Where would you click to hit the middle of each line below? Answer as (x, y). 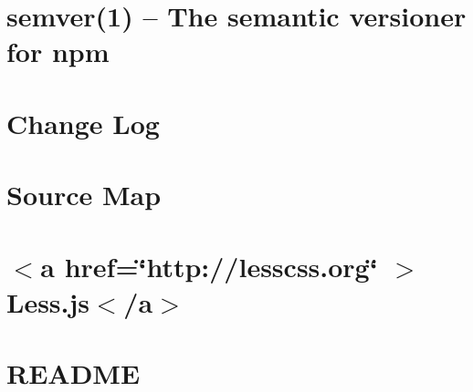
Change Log (83, 123)
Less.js (48, 301)
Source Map (84, 195)
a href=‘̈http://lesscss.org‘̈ (209, 266)
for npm (58, 52)
